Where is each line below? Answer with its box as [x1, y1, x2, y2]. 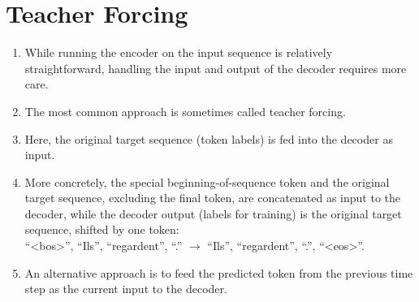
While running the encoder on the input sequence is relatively [24, 44, 333, 61]
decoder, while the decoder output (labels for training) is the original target [24, 205, 402, 222]
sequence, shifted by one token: [24, 221, 179, 238]
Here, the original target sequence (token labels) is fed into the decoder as [24, 130, 393, 147]
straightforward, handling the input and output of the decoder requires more [24, 59, 407, 76]
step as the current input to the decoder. [24, 280, 227, 297]
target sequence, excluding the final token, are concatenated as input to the [24, 189, 401, 206]
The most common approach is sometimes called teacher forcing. [24, 102, 346, 119]
